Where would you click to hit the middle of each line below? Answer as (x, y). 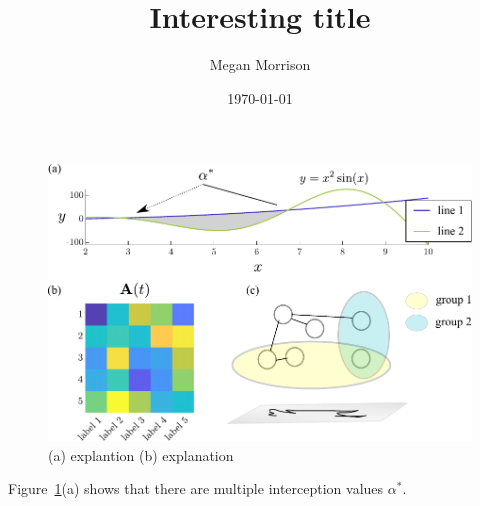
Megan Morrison (260, 64)
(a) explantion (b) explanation (141, 454)
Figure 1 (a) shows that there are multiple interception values (196, 488)
